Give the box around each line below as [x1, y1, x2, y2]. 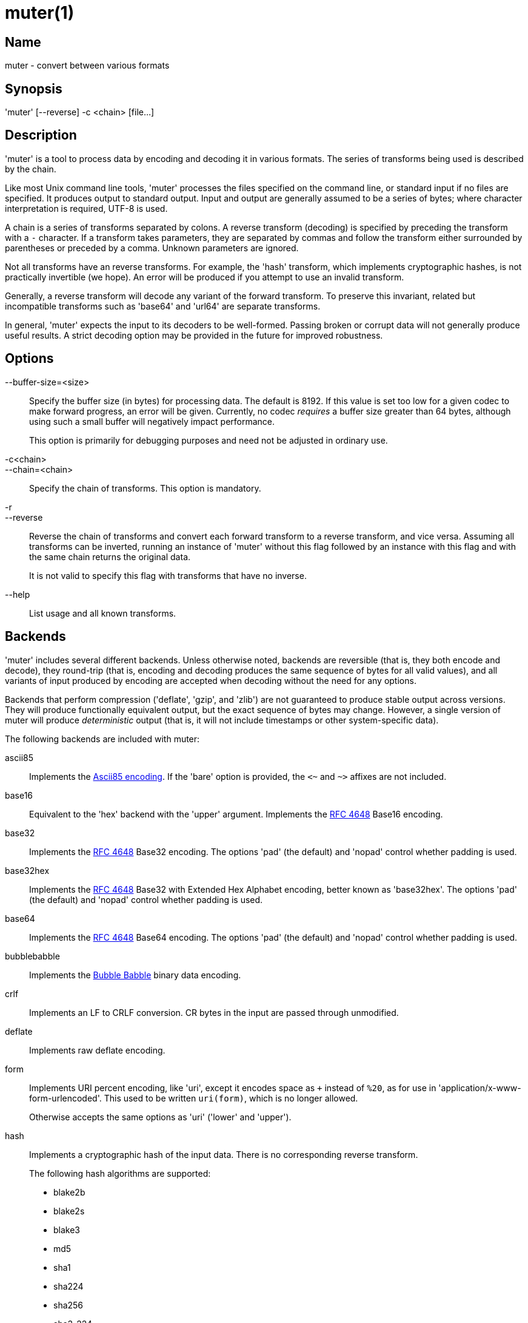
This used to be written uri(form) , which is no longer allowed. [104, 1092, 358, 1103]
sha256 [53, 1299, 84, 1310]
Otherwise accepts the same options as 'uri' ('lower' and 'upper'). [29, 1111, 292, 1122]
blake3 [53, 1224, 81, 1235]
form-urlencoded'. [29, 1092, 102, 1103]
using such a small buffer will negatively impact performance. [29, 416, 275, 427]
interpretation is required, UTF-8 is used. [5, 203, 168, 214]
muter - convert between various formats [5, 60, 170, 71]
